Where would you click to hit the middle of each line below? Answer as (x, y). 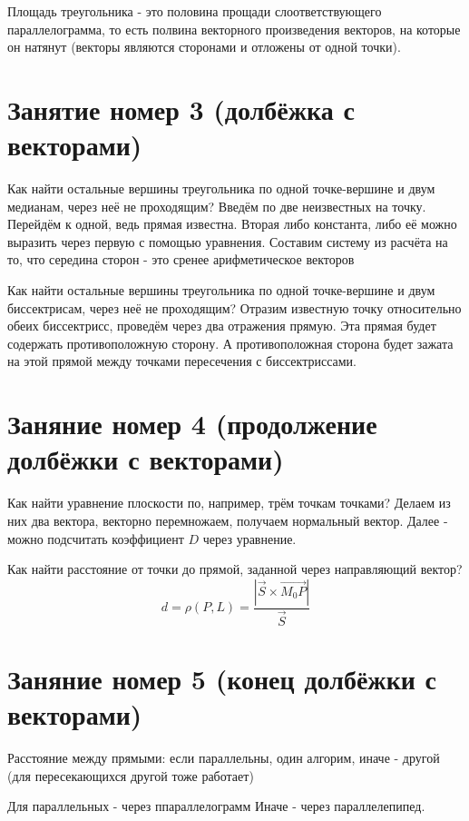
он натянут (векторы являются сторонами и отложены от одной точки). (204, 47)
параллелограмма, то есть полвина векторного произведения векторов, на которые (234, 29)
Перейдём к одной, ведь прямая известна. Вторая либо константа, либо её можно (232, 224)
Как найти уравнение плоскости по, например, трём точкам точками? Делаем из (229, 503)
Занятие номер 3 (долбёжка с (181, 109)
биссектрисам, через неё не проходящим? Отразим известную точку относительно (234, 307)
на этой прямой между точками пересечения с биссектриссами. (182, 361)
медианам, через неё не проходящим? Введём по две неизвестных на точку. (217, 206)
